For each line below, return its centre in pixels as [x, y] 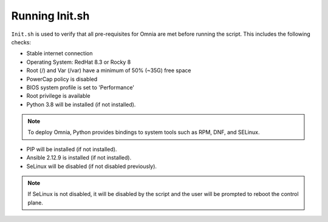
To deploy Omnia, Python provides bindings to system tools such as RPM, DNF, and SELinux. [144, 132]
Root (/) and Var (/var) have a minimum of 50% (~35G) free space [109, 70]
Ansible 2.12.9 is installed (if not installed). [79, 158]
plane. [36, 203]
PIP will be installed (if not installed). [72, 149]
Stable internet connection [60, 53]
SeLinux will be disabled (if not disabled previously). [92, 166]
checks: [21, 42]
